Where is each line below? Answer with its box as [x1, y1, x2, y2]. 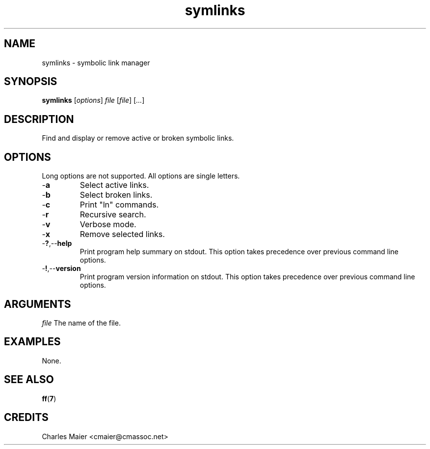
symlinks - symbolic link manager [42, 58, 150, 67]
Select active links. [80, 180, 149, 190]
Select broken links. [80, 190, 153, 200]
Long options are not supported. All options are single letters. [42, 172, 240, 180]
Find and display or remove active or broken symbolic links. [42, 134, 234, 143]
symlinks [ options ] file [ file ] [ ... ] [42, 96, 145, 105]
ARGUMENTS [4, 298, 71, 310]
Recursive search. [80, 210, 146, 220]
